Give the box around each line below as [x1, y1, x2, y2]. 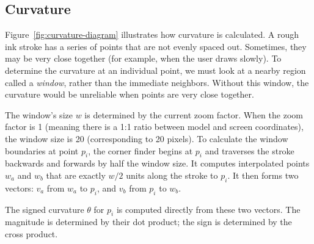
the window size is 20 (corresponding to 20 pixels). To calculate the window [5, 132, 288, 145]
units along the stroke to [126, 168, 218, 181]
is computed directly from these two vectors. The [116, 203, 301, 215]
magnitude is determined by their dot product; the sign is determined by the [5, 215, 292, 228]
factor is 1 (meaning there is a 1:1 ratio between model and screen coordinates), [5, 120, 304, 133]
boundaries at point [5, 144, 79, 157]
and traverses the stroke [205, 144, 294, 157]
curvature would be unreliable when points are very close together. [5, 88, 254, 101]
